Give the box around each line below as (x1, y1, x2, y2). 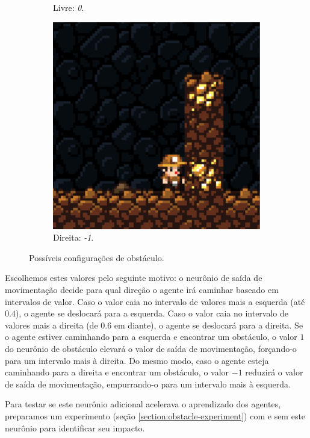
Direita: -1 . (53, 231, 94, 244)
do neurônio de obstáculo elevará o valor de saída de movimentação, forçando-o (5, 342, 297, 354)
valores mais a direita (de (5, 318, 98, 331)
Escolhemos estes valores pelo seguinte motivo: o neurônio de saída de (5, 271, 262, 284)
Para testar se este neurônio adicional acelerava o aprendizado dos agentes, (5, 398, 281, 410)
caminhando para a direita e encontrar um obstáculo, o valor (5, 366, 229, 378)
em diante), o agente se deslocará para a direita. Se (114, 318, 303, 331)
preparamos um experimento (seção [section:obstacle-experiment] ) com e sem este (5, 409, 306, 422)
